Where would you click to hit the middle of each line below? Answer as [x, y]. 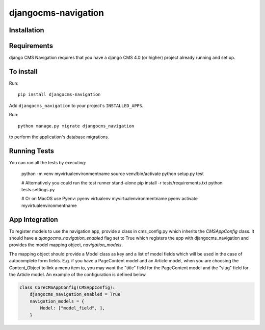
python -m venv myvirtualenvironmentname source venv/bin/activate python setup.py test [112, 174]
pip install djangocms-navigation [59, 95]
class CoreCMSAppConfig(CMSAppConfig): [67, 288]
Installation [26, 30]
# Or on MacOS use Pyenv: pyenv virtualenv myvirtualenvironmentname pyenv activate [110, 199]
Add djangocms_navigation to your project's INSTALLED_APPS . [76, 105]
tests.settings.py [38, 190]
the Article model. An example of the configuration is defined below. [78, 275]
